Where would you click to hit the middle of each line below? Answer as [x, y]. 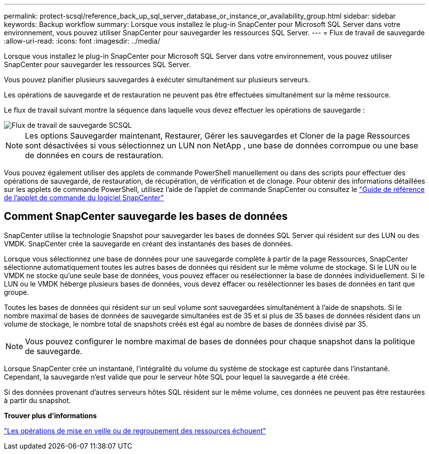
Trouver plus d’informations [50, 415]
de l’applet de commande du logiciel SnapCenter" [84, 198]
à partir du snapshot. [37, 400]
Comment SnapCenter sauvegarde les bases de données [146, 216]
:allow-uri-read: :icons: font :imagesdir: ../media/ [82, 41]
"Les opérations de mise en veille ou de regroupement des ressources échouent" [135, 430]
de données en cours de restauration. [94, 155]
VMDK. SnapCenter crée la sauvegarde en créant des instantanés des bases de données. [148, 243]
